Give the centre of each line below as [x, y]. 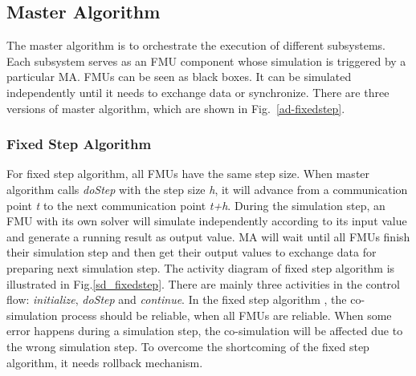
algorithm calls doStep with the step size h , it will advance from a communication [207, 189]
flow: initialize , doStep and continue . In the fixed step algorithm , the [177, 299]
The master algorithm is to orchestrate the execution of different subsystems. [196, 45]
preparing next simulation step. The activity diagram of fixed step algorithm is [201, 267]
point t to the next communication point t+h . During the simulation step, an [196, 205]
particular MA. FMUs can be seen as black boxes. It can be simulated [179, 77]
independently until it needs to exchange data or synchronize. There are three [198, 92]
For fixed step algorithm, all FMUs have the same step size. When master [188, 174]
